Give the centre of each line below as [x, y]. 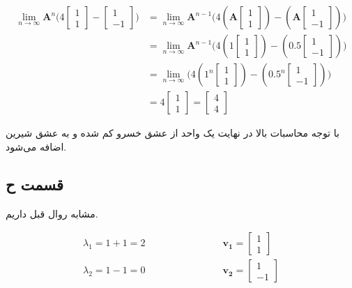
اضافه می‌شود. [36, 146]
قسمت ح [35, 184]
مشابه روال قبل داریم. [52, 213]
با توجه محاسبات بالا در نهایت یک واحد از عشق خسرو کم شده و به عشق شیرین [173, 133]
